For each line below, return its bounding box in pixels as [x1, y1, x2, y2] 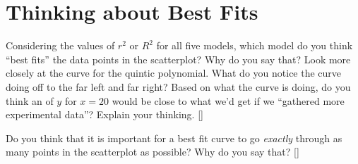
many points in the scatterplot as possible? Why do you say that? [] [6, 144, 299, 159]
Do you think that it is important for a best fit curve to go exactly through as [6, 130, 342, 145]
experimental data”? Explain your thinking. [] [6, 107, 203, 122]
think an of [6, 93, 54, 108]
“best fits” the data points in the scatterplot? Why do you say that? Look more [6, 51, 351, 66]
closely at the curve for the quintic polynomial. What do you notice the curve [6, 65, 342, 80]
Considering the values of [6, 38, 115, 53]
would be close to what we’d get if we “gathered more [112, 93, 345, 108]
